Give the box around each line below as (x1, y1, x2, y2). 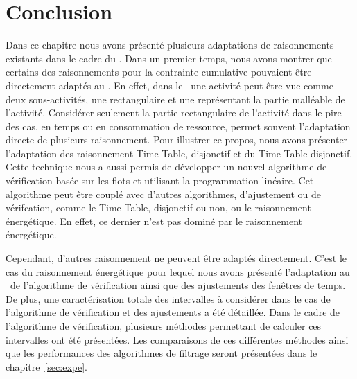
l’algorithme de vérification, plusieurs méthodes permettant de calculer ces (6, 319, 322, 333)
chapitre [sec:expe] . (6, 359, 87, 373)
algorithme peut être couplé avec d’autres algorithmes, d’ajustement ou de (6, 186, 321, 201)
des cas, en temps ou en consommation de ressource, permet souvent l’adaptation (6, 118, 351, 133)
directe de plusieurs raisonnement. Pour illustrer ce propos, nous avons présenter (6, 132, 348, 147)
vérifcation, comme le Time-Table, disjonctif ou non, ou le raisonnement (6, 200, 311, 215)
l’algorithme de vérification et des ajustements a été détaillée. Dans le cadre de (6, 305, 340, 319)
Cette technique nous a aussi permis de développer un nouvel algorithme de (6, 159, 327, 174)
